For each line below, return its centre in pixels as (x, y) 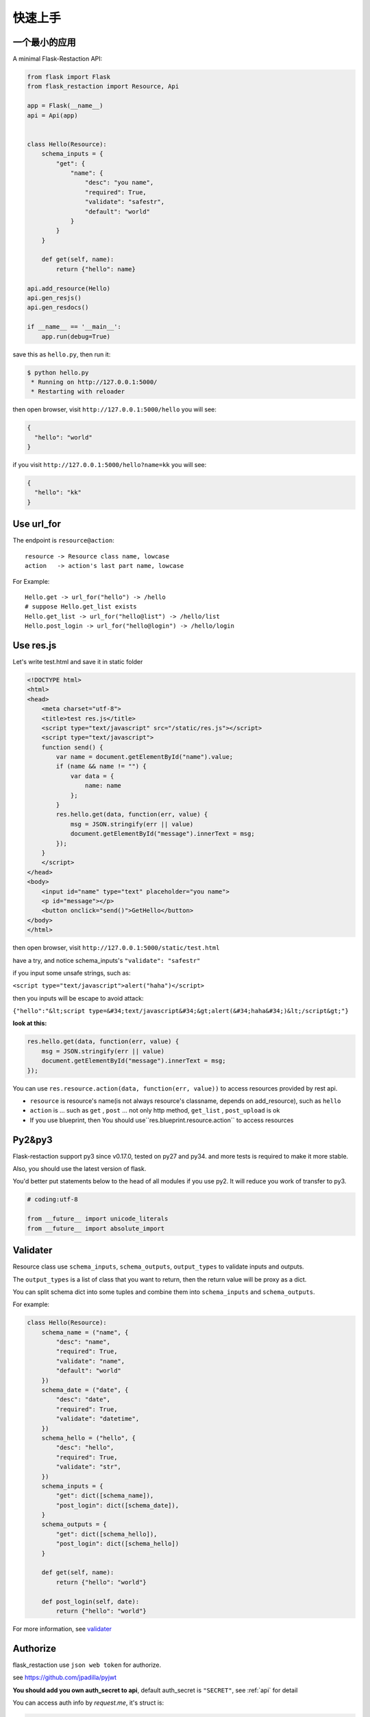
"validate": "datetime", (98, 1419)
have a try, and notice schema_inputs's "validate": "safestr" (107, 960)
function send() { (72, 747)
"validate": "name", (90, 1361)
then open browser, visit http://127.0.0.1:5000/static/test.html (116, 948)
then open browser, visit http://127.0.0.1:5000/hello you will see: (115, 409)
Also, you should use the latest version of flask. (79, 1169)
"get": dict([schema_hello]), (107, 1534)
